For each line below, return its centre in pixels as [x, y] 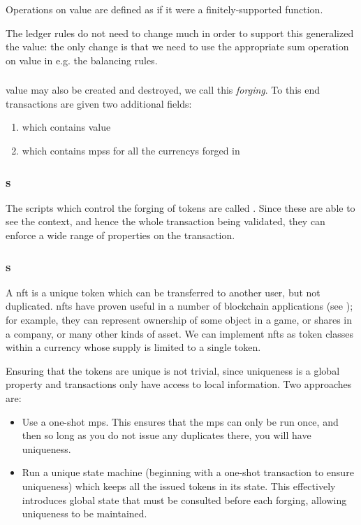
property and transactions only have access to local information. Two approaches [179, 384]
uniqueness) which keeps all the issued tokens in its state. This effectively [179, 486]
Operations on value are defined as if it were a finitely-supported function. [164, 9]
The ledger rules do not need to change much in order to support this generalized [180, 33]
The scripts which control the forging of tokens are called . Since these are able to [180, 207]
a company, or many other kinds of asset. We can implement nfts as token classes [180, 333]
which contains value [66, 127]
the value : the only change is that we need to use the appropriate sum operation [177, 46]
